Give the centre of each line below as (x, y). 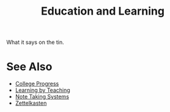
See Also (29, 67)
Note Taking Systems (42, 97)
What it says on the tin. (35, 42)
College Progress (37, 84)
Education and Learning (103, 11)
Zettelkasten (31, 103)
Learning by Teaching (42, 90)
